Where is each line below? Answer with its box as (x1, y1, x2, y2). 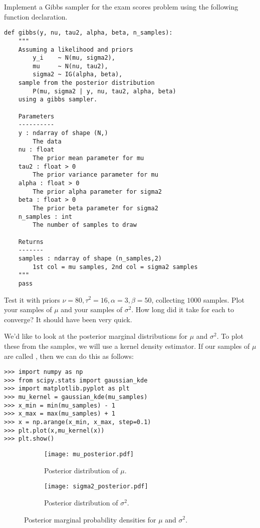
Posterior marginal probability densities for (24, 514, 156, 524)
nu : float (18, 146, 55, 154)
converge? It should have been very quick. (4, 314, 132, 324)
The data (33, 138, 62, 145)
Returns (18, 238, 44, 245)
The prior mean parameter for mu (33, 155, 144, 162)
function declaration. (4, 11, 68, 22)
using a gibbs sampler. (18, 96, 98, 103)
